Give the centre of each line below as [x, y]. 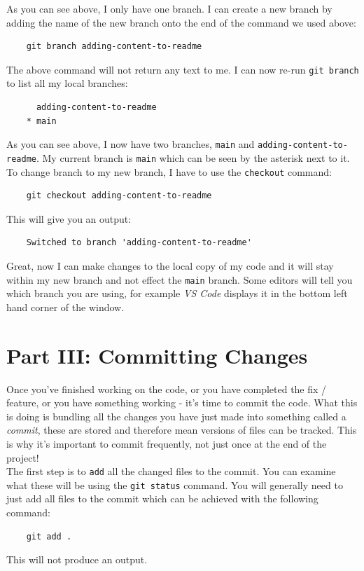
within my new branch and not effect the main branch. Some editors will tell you [180, 279]
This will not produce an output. [77, 559]
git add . [49, 536]
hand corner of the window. [65, 307]
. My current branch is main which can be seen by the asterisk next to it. [193, 157]
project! [23, 457]
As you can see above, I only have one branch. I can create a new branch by [169, 8]
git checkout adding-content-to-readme [119, 196]
